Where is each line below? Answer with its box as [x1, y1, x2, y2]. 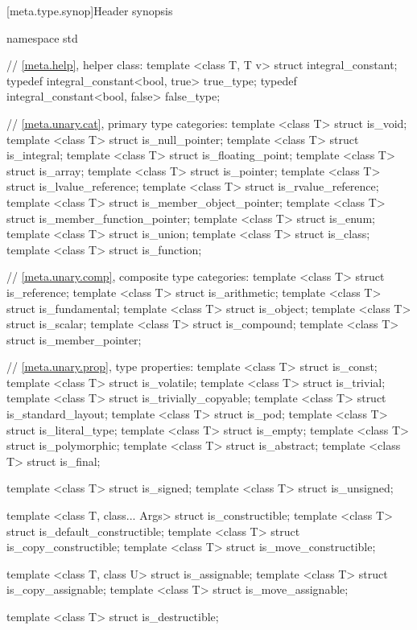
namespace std [6, 29, 78, 46]
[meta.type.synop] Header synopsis [6, 2, 173, 19]
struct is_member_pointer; [6, 331, 142, 348]
